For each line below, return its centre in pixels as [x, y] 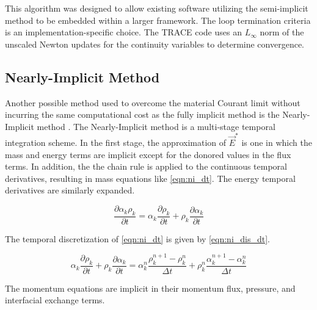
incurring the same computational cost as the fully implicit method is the [142, 114]
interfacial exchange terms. [55, 300]
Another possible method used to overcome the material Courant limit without [153, 102]
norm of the [282, 32]
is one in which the [277, 142]
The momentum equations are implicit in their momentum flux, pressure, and [150, 288]
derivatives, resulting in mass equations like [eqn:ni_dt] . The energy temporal [150, 178]
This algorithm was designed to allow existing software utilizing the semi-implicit [157, 8]
